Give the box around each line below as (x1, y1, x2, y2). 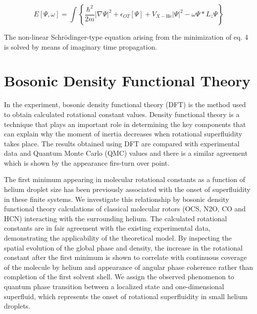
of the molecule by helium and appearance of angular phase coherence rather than (4, 261, 254, 272)
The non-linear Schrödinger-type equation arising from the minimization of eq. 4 (4, 32, 249, 42)
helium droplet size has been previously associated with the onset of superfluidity (4, 184, 251, 194)
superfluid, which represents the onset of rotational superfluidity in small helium (4, 291, 248, 301)
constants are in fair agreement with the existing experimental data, (4, 223, 210, 233)
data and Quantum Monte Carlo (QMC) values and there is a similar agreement (4, 148, 248, 158)
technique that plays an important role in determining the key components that (4, 119, 246, 129)
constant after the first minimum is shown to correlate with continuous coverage (4, 252, 247, 262)
